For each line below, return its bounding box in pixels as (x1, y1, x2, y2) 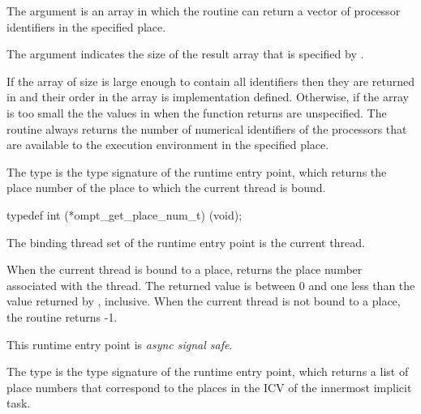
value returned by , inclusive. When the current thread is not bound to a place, (6, 292, 401, 309)
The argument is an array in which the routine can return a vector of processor (6, 2, 401, 19)
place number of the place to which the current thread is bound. (6, 179, 326, 196)
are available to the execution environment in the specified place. (6, 136, 329, 153)
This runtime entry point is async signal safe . (6, 335, 233, 352)
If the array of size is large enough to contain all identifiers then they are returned (6, 72, 415, 89)
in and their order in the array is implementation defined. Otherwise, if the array (6, 88, 409, 105)
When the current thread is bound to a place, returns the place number (6, 261, 363, 278)
